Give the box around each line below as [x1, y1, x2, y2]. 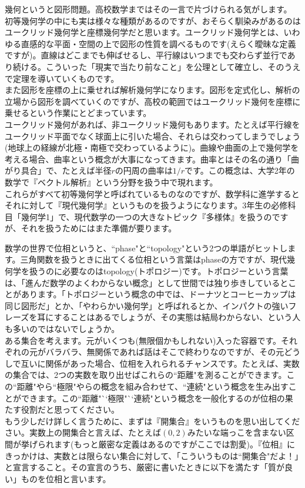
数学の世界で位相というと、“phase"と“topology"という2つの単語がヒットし [5, 241, 288, 254]
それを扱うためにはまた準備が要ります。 [21, 222, 177, 234]
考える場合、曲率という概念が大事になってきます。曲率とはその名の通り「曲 [5, 152, 300, 165]
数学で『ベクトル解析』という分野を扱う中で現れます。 [5, 175, 218, 188]
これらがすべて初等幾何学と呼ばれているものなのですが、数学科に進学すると [5, 187, 300, 200]
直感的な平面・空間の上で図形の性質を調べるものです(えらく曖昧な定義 [21, 37, 296, 49]
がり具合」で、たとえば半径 [5, 164, 112, 177]
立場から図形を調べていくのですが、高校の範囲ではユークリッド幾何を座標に [5, 95, 301, 107]
